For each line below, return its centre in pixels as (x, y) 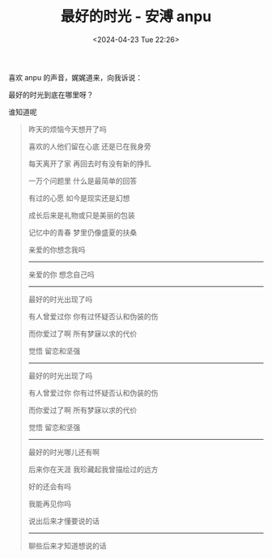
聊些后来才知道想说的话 (67, 545)
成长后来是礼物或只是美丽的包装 (81, 215)
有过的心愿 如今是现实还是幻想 (79, 198)
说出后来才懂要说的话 (64, 521)
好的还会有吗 (49, 486)
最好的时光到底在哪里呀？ (51, 95)
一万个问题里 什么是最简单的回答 (83, 181)
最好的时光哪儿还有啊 (64, 452)
